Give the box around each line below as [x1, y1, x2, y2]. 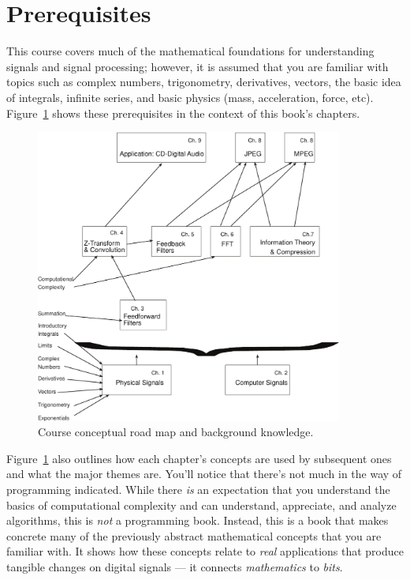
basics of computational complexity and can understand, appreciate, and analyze [6, 496, 397, 513]
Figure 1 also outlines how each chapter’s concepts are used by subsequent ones [6, 450, 392, 466]
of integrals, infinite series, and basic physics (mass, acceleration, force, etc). [6, 89, 374, 105]
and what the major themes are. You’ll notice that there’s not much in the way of [6, 465, 402, 482]
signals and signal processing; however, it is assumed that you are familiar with [6, 58, 389, 74]
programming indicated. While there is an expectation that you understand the [6, 481, 390, 498]
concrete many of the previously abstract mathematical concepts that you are [6, 527, 382, 544]
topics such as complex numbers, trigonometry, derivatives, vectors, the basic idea [6, 73, 401, 90]
